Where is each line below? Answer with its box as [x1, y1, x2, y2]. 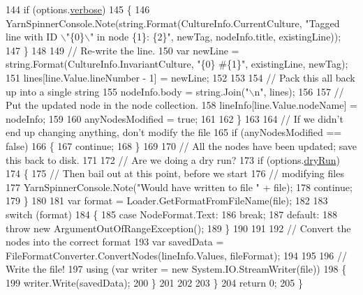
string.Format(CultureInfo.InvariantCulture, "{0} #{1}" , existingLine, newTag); [6, 56, 348, 71]
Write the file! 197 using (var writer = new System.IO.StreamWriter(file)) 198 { [6, 262, 347, 276]
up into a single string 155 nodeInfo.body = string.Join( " [6, 84, 249, 98]
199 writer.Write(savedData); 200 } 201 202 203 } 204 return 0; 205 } [6, 275, 303, 289]
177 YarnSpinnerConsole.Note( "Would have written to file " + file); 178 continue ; [6, 179, 353, 194]
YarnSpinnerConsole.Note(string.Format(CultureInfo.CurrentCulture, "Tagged [6, 15, 340, 30]
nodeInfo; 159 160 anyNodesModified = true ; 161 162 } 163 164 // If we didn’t [6, 111, 343, 126]
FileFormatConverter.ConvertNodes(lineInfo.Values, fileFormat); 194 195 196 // [6, 248, 348, 262]
